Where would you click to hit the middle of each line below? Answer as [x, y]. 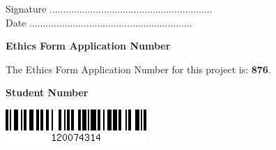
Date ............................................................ [99, 22]
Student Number [47, 92]
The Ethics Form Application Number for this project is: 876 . [138, 69]
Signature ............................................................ [109, 8]
